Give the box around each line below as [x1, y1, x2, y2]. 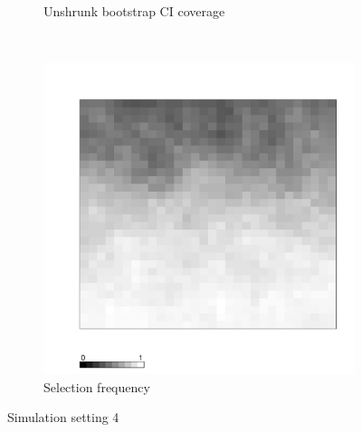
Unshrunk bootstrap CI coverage [43, 2, 225, 20]
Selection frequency [43, 377, 150, 396]
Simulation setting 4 [7, 408, 119, 427]
